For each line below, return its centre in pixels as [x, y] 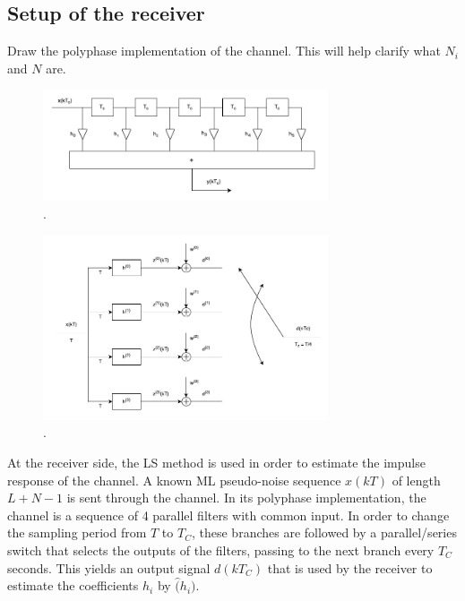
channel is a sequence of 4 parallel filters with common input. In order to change [228, 515]
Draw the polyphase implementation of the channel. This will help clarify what [224, 51]
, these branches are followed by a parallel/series [324, 532]
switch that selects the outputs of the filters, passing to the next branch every [221, 549]
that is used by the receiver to [350, 567]
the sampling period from [77, 532]
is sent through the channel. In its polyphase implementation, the [246, 498]
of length [416, 480]
